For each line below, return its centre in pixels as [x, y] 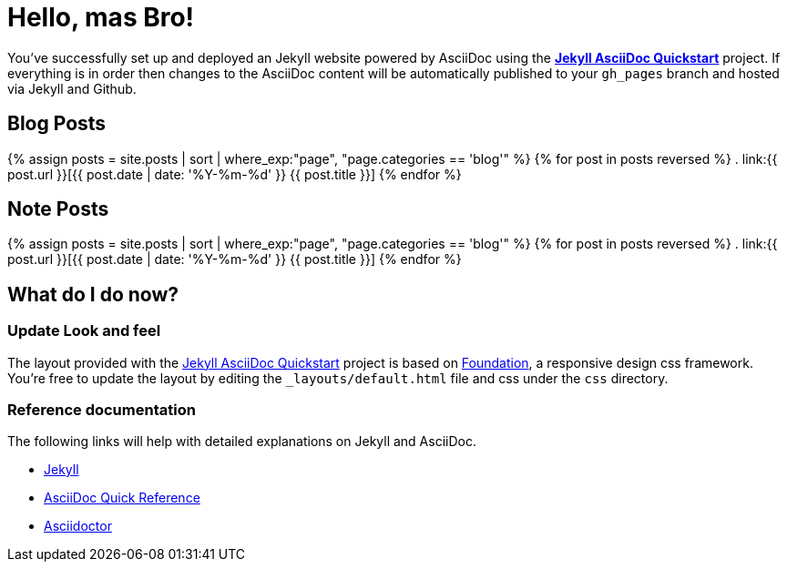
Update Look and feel [84, 331]
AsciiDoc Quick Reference [122, 498]
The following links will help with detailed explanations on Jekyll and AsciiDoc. [242, 442]
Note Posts [58, 209]
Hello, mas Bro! [101, 17]
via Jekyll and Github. [72, 88]
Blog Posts [57, 124]
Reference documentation [102, 410]
